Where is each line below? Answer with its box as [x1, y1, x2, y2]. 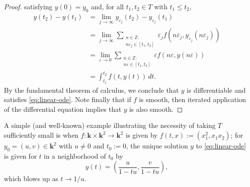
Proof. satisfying [4, 1, 53, 11]
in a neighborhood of [43, 150, 106, 161]
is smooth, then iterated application [139, 94, 246, 104]
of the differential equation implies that [4, 104, 122, 114]
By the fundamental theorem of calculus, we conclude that [4, 84, 179, 95]
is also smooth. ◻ [129, 104, 183, 114]
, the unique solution [126, 141, 188, 151]
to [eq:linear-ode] [196, 141, 246, 151]
